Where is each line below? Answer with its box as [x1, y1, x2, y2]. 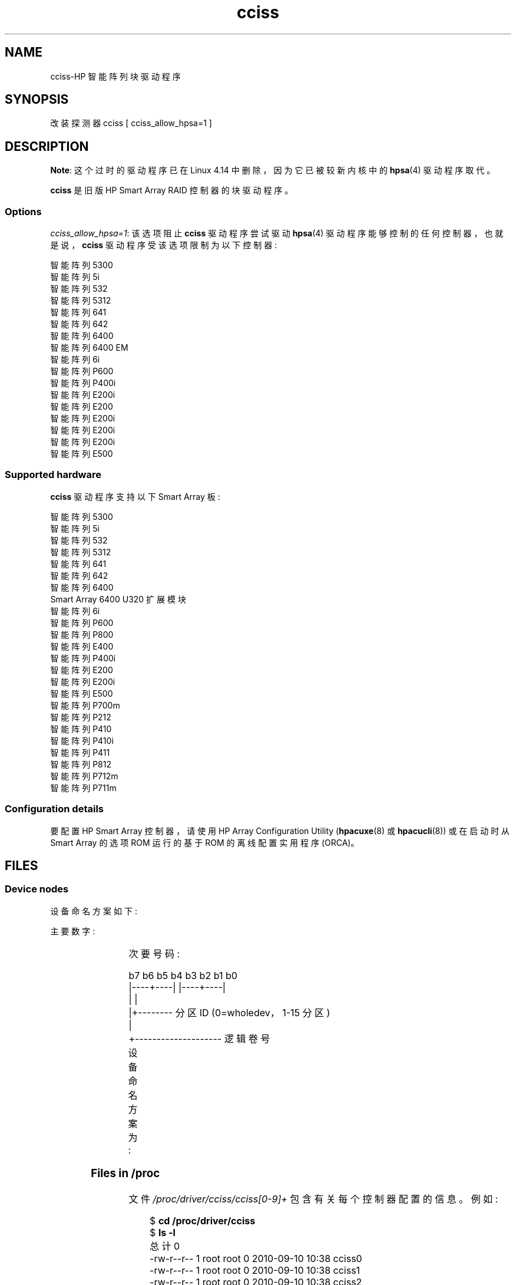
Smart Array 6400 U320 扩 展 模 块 [50, 594, 186, 604]
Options [5, 205, 42, 218]
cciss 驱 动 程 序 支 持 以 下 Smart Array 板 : [50, 491, 220, 502]
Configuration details [5, 803, 104, 815]
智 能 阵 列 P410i [50, 735, 114, 746]
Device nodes [5, 883, 69, 895]
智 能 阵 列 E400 [50, 641, 114, 651]
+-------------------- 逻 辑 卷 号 [128, 1032, 270, 1045]
